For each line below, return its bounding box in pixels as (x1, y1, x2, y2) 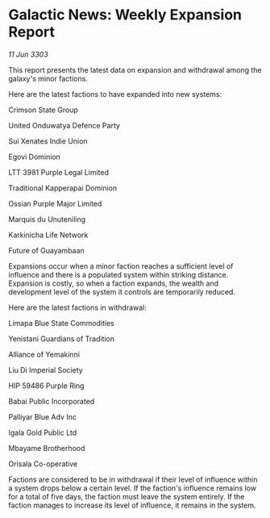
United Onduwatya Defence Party (8, 120, 121, 130)
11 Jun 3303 (8, 49, 48, 59)
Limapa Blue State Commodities (8, 318, 114, 328)
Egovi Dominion (8, 152, 60, 161)
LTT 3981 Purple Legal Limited (8, 167, 109, 177)
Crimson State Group (8, 105, 79, 115)
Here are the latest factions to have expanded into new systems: (8, 89, 222, 98)
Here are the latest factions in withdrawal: (8, 303, 147, 312)
